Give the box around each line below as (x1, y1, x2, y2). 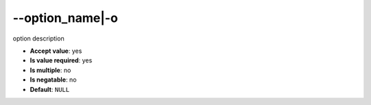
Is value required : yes (30, 56, 93, 65)
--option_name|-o (12, 10, 118, 25)
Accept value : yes (30, 47, 82, 55)
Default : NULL (30, 85, 70, 93)
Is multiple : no (30, 66, 71, 74)
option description (12, 34, 65, 43)
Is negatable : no (30, 75, 77, 84)
